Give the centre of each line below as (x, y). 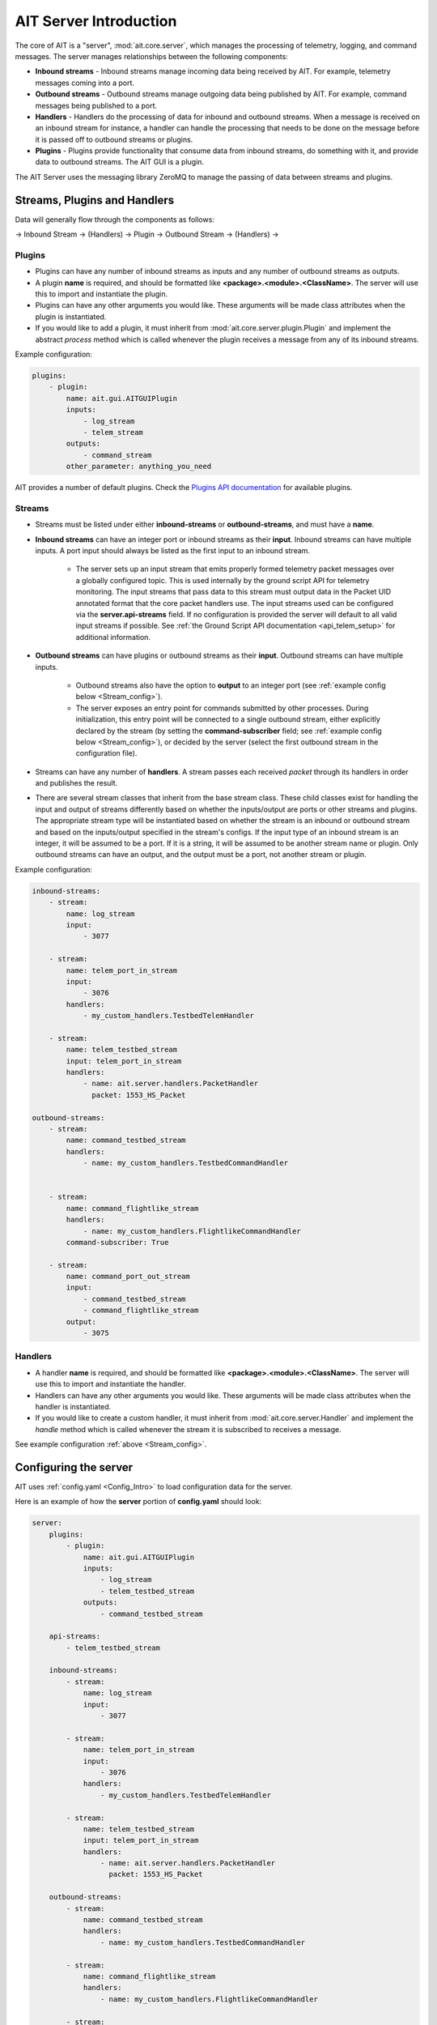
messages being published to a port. (96, 105)
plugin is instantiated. (71, 317)
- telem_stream (113, 432)
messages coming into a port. (85, 83)
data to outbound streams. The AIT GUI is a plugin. (120, 162)
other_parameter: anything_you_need (139, 467)
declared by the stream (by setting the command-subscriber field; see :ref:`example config (229, 731)
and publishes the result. (76, 783)
